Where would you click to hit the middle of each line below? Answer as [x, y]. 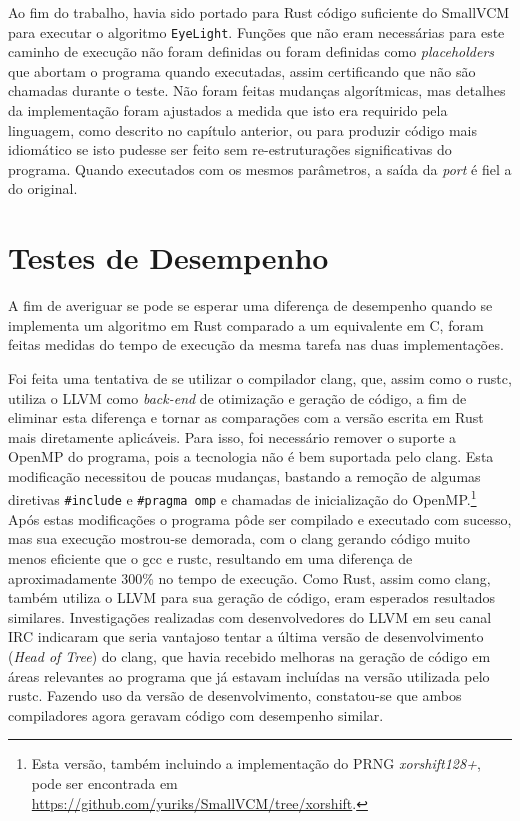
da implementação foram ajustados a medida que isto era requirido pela [228, 110]
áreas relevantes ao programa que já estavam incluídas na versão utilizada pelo [249, 675]
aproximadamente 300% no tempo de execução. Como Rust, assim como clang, [249, 577]
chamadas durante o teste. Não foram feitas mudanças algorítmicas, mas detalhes [257, 90]
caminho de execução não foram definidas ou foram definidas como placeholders [251, 51]
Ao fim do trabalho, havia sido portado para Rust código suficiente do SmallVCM [259, 12]
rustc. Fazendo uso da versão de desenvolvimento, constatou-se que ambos [235, 695]
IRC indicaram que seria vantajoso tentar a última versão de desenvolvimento [246, 636]
